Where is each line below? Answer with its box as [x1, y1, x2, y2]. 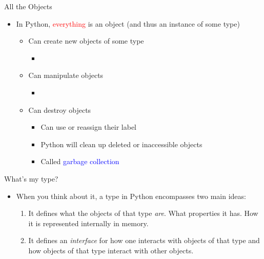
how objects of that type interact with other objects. [28, 245, 194, 255]
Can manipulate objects [28, 70, 104, 81]
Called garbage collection [40, 156, 119, 167]
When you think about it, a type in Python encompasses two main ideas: [16, 190, 246, 201]
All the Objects [4, 1, 52, 11]
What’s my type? [4, 173, 58, 184]
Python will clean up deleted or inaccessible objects [40, 138, 202, 149]
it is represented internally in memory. [28, 217, 149, 228]
